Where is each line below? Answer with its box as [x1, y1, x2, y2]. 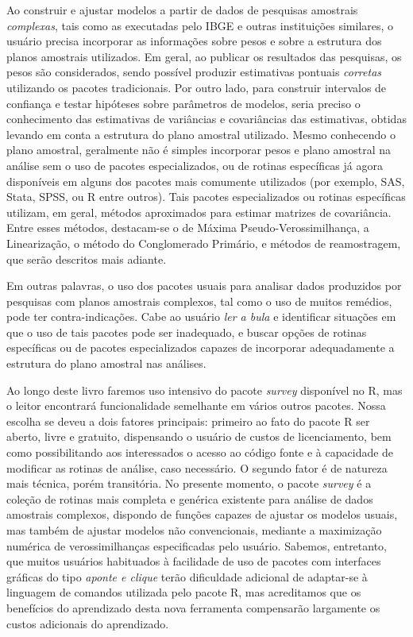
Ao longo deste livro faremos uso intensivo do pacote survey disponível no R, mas [6, 381, 403, 398]
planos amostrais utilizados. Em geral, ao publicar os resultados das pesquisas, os [6, 48, 402, 64]
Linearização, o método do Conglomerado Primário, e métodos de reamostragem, [6, 234, 401, 251]
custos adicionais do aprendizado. [6, 615, 169, 631]
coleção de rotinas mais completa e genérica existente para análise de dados [6, 490, 373, 507]
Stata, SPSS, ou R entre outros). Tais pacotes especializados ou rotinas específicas [6, 188, 406, 205]
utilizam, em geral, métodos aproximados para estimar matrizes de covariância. [6, 203, 392, 220]
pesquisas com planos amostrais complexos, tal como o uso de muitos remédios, [6, 292, 392, 309]
